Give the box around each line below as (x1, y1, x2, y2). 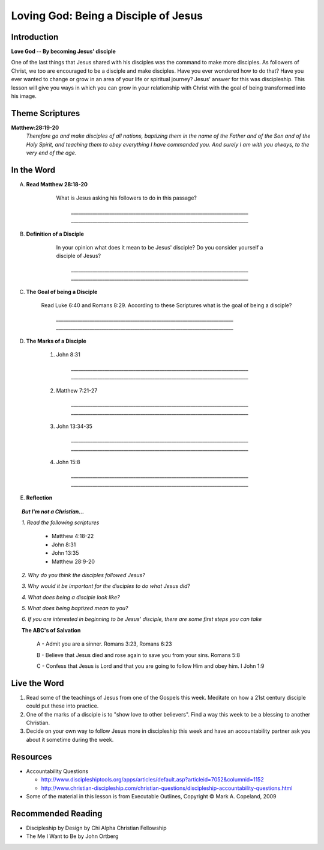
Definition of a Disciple (26, 230, 84, 237)
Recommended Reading (11, 809, 103, 819)
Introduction (11, 32, 59, 42)
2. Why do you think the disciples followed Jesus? (22, 571, 145, 578)
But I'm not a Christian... (22, 508, 85, 515)
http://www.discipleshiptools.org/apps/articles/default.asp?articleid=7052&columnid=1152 (41, 776, 264, 783)
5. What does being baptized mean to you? (22, 605, 128, 612)
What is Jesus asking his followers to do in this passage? (56, 194, 197, 201)
